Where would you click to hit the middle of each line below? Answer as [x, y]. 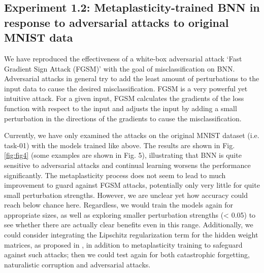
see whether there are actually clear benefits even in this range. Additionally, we [129, 225]
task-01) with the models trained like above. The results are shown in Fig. [120, 145]
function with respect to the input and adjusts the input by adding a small [121, 108]
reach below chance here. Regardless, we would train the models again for [119, 205]
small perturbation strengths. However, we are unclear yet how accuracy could [126, 195]
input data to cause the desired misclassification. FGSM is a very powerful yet [126, 88]
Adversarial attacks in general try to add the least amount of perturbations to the [132, 78]
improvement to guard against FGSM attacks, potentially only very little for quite [132, 185]
